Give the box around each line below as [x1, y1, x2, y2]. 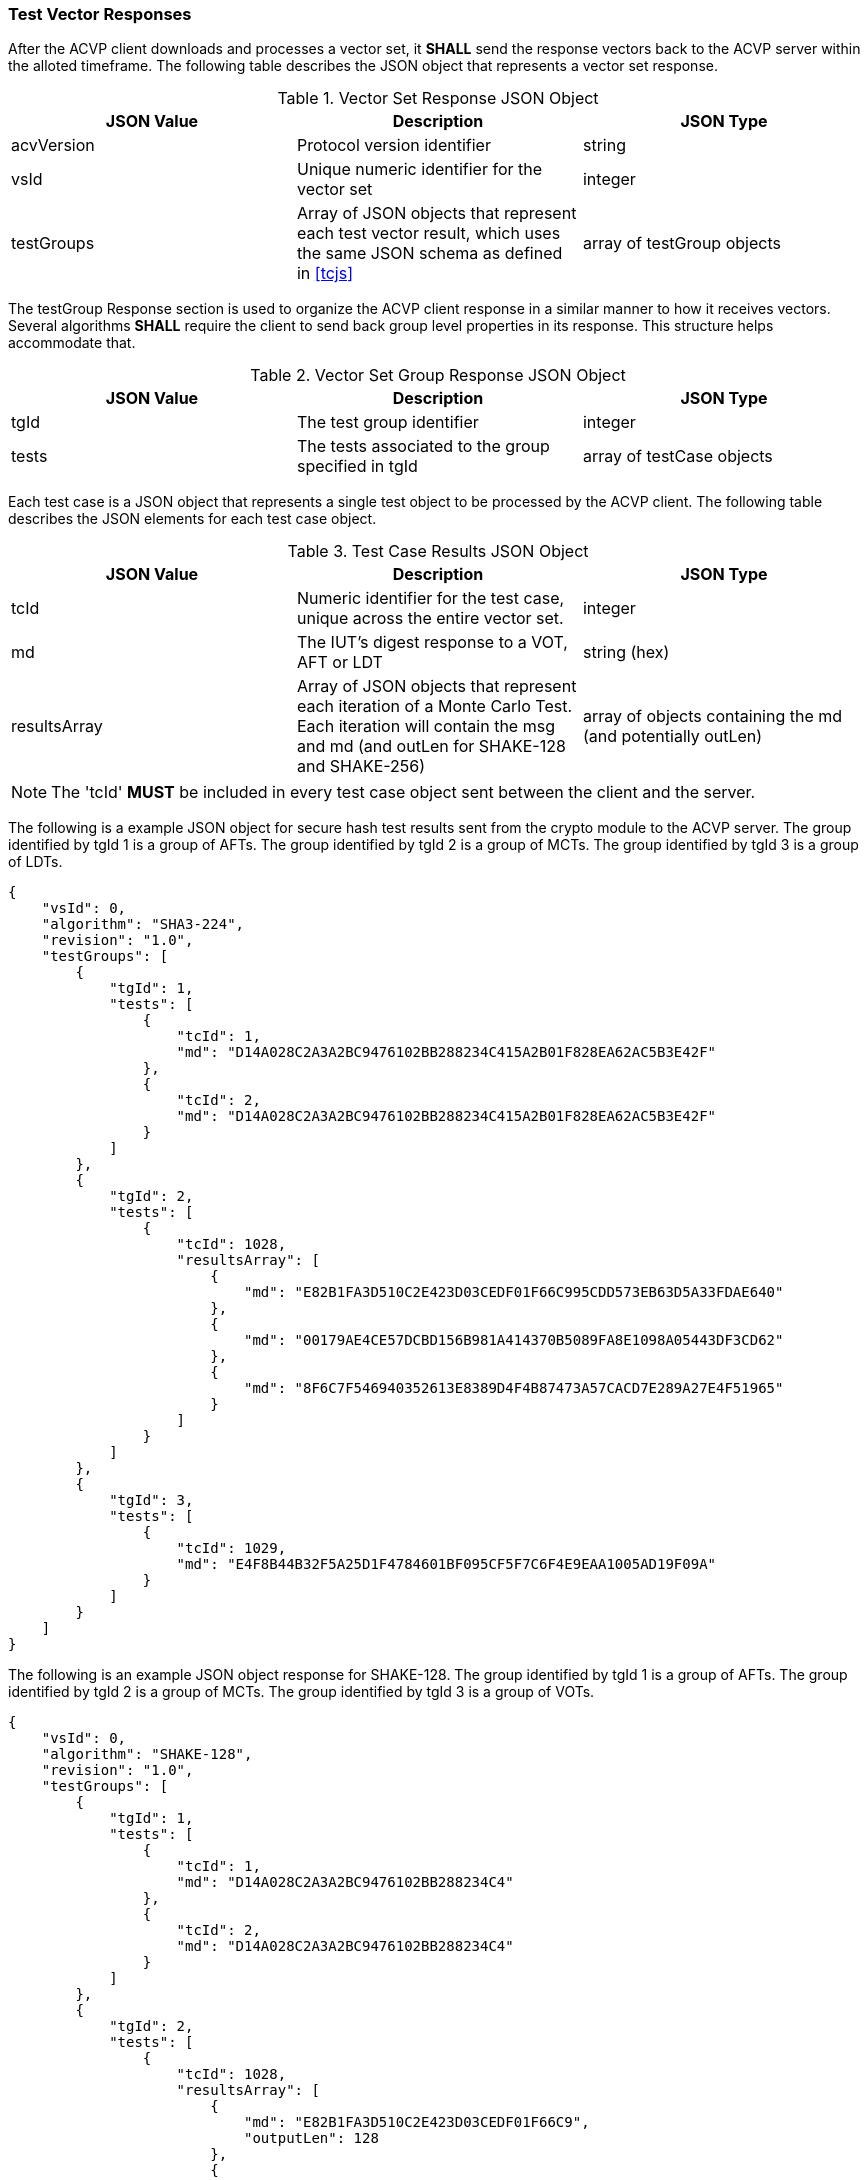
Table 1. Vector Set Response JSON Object [277, 88, 599, 109]
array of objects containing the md [582, 706, 843, 727]
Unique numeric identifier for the [296, 159, 543, 180]
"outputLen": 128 [244, 2130, 379, 2147]
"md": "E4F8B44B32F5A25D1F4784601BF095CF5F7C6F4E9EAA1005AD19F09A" [176, 1556, 717, 1573]
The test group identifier [296, 412, 479, 433]
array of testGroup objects [582, 233, 781, 254]
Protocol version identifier [296, 135, 491, 156]
